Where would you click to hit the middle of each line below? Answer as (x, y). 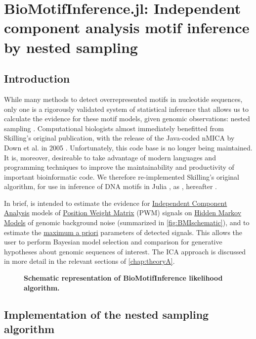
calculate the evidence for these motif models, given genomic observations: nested (127, 119)
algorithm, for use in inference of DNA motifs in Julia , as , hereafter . (110, 186)
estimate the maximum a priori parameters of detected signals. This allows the (123, 232)
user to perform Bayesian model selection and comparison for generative (113, 242)
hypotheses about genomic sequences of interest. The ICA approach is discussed (125, 251)
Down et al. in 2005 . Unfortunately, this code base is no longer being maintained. (128, 147)
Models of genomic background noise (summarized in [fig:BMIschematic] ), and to (127, 222)
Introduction (37, 78)
